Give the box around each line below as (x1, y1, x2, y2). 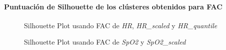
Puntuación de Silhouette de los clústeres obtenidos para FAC (4, 1, 222, 11)
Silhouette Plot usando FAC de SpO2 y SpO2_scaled (24, 37, 186, 47)
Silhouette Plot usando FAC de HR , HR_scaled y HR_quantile (24, 20, 217, 30)
